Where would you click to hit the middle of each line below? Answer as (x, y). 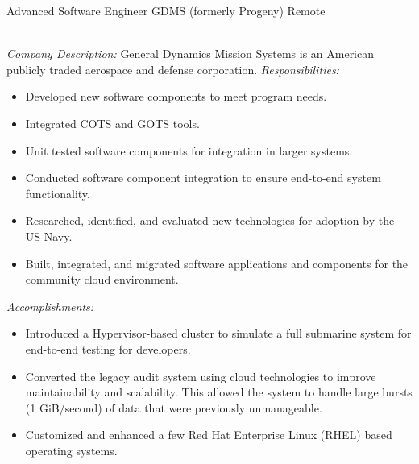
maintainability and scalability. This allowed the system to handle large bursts (219, 392)
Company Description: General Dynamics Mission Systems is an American (191, 54)
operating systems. (71, 450)
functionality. (58, 193)
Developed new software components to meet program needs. (176, 96)
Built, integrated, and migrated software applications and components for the (217, 263)
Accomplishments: (50, 306)
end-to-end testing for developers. (108, 348)
